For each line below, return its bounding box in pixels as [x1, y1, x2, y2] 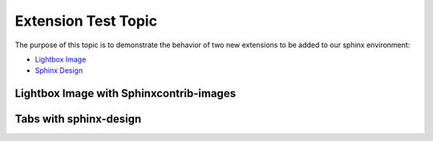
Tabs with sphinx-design [14, 112, 142, 126]
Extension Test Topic [14, 12, 158, 30]
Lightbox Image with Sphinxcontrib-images [14, 87, 237, 100]
